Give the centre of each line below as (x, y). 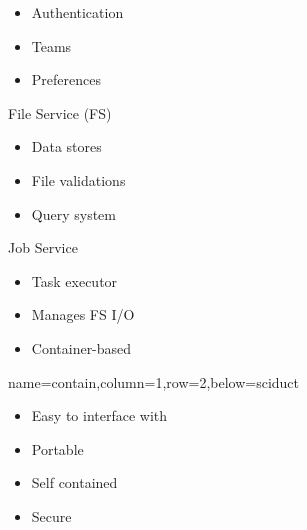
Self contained (74, 482)
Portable (57, 448)
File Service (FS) (60, 112)
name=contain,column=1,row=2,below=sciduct (154, 381)
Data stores (66, 146)
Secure (51, 515)
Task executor (74, 280)
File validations (78, 179)
